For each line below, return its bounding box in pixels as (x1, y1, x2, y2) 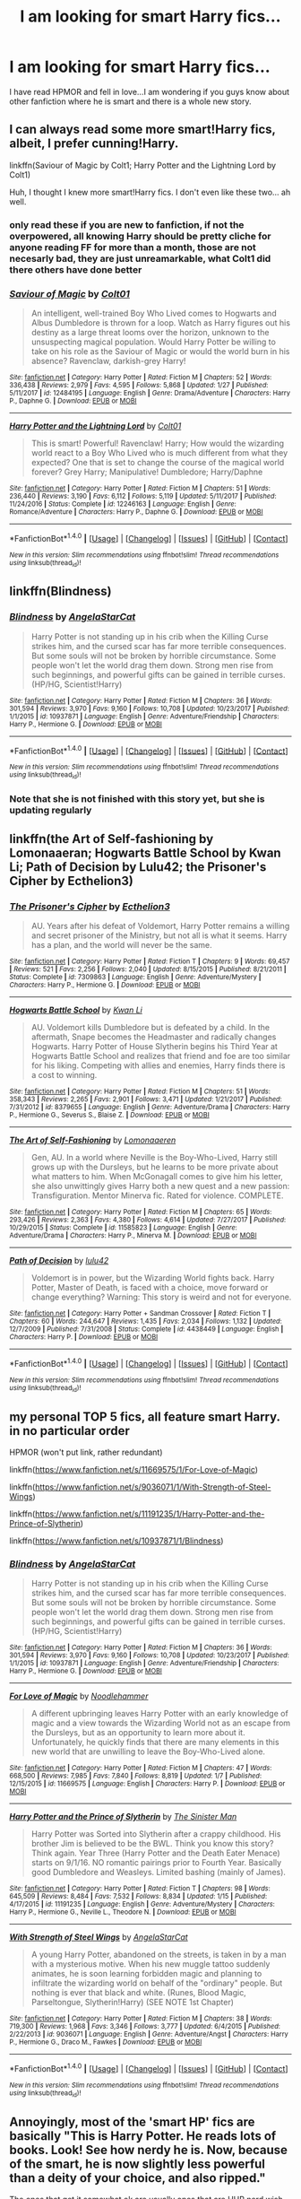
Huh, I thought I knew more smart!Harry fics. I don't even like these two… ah (9, 187, 291, 197)
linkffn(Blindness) (9, 584, 112, 599)
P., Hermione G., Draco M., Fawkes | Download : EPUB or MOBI (9, 2038, 202, 2047)
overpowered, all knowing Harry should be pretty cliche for (9, 230, 271, 242)
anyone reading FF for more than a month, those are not (9, 240, 257, 253)
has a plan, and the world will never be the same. (30, 940, 212, 951)
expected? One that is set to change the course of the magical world (30, 456, 285, 467)
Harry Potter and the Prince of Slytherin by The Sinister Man (9, 1812, 237, 1822)
